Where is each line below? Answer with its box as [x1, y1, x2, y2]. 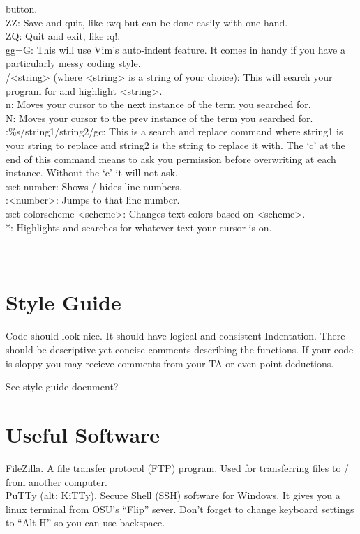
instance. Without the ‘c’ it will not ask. [6, 165, 178, 180]
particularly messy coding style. [6, 56, 141, 70]
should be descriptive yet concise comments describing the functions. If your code [6, 342, 354, 356]
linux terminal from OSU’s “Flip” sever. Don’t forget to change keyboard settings [6, 501, 354, 516]
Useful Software [6, 420, 160, 448]
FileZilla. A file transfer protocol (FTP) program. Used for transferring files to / [6, 460, 350, 475]
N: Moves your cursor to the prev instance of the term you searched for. [6, 110, 313, 125]
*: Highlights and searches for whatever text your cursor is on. [6, 220, 272, 234]
